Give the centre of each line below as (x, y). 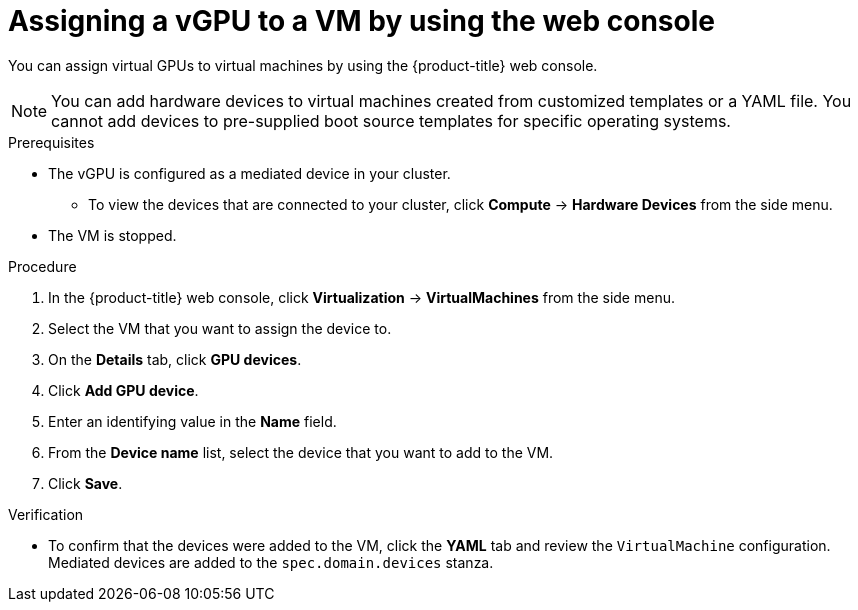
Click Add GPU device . (123, 390)
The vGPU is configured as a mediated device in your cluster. (249, 173)
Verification (46, 514)
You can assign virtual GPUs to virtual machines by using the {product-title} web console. (303, 65)
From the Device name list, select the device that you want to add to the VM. (301, 452)
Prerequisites (51, 142)
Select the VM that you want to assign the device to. (220, 328)
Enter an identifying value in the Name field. (192, 421)
